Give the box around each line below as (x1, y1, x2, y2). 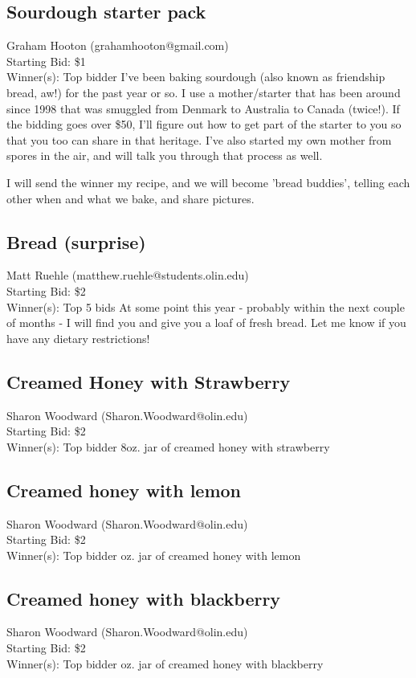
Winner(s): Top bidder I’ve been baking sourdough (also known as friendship (6, 68, 385, 85)
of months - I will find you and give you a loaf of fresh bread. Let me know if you (6, 314, 406, 331)
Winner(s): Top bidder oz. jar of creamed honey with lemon (6, 546, 301, 563)
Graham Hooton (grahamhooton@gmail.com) (6, 37, 229, 54)
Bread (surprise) (6, 229, 146, 254)
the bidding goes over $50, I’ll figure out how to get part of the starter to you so (6, 116, 402, 133)
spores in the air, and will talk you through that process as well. (6, 147, 323, 164)
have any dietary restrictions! (6, 329, 150, 346)
